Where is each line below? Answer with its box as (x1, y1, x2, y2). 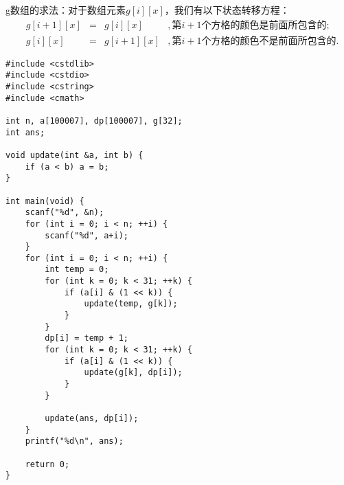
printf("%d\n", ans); (25, 436, 124, 447)
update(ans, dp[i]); (45, 414, 139, 423)
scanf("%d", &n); (25, 207, 104, 218)
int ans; (5, 127, 45, 137)
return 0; (25, 459, 70, 469)
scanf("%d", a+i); (45, 230, 128, 240)
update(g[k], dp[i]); (84, 368, 183, 378)
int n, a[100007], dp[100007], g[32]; (5, 115, 183, 126)
